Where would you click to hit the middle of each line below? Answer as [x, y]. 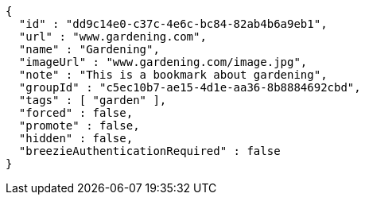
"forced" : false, [76, 113]
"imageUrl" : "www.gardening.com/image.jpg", [163, 62]
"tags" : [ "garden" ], [93, 100]
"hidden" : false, [76, 138]
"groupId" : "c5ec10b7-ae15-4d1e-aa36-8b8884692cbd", [190, 87]
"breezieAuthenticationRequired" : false [149, 151]
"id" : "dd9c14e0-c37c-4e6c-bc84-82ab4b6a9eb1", [173, 24]
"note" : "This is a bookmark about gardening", [173, 75]
